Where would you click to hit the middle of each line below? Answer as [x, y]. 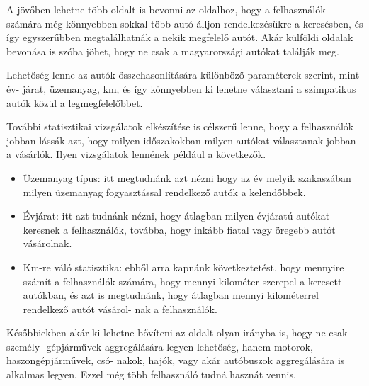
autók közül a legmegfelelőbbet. [75, 102]
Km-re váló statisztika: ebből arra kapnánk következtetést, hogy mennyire [183, 267]
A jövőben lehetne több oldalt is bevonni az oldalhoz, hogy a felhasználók [166, 9]
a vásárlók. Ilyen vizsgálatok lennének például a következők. [136, 154]
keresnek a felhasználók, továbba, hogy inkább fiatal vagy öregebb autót [179, 229]
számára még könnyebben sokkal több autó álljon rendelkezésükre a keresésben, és [185, 23]
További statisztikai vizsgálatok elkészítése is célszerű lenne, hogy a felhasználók [180, 126]
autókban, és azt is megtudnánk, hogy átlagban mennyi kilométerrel [171, 295]
